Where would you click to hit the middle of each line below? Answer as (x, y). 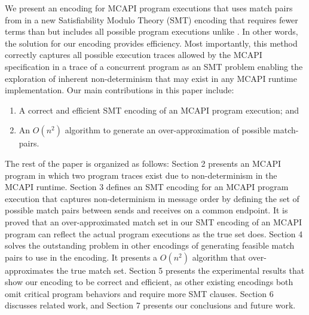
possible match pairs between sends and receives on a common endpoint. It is (146, 210)
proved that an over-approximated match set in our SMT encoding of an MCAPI (154, 221)
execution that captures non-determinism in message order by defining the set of (152, 198)
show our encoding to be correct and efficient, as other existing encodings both (149, 282)
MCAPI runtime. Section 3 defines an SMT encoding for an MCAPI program (147, 187)
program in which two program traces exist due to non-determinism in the (141, 175)
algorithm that (219, 257)
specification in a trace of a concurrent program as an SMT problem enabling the (154, 66)
